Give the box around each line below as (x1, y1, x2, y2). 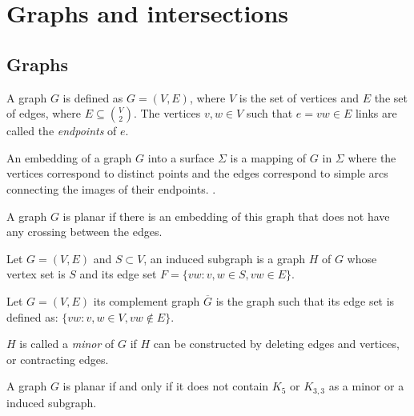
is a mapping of (230, 149, 307, 166)
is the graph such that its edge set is (215, 292, 395, 309)
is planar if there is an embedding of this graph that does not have (62, 207, 390, 224)
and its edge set (79, 266, 157, 282)
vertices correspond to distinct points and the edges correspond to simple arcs (6, 165, 388, 182)
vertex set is (6, 266, 66, 282)
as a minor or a (328, 378, 404, 394)
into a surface (147, 149, 215, 166)
